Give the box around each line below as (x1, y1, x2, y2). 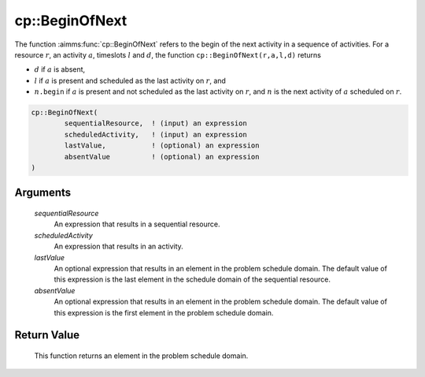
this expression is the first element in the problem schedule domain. (54, 308, 274, 317)
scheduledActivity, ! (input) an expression (64, 130, 247, 139)
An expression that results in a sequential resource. (54, 219, 220, 229)
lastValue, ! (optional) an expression (64, 141, 260, 150)
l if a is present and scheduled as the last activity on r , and (34, 76, 226, 85)
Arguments (14, 186, 72, 200)
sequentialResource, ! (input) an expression (64, 119, 247, 128)
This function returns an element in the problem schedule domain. (34, 351, 249, 360)
